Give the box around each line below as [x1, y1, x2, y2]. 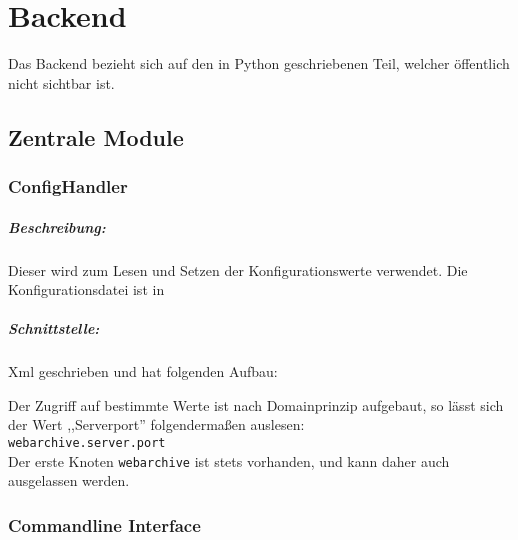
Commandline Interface [8, 512, 201, 537]
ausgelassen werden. [8, 470, 130, 491]
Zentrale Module [8, 121, 184, 152]
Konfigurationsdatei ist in [8, 279, 165, 300]
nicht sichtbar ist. [8, 72, 115, 93]
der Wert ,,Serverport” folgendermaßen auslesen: [8, 414, 305, 435]
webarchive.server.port [8, 436, 166, 451]
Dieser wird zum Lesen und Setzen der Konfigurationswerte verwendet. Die [8, 259, 468, 280]
